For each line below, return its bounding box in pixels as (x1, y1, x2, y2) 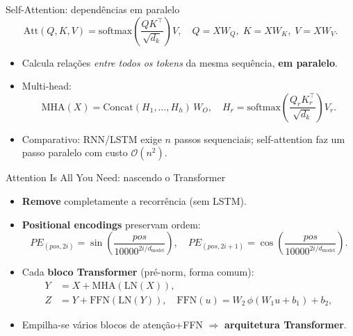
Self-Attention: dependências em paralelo (6, 2, 180, 16)
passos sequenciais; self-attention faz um (174, 131, 345, 146)
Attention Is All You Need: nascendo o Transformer (6, 170, 226, 185)
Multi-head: (22, 78, 72, 93)
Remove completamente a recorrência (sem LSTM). (22, 193, 247, 208)
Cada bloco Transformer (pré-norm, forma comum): (22, 264, 254, 279)
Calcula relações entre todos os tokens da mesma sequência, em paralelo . (22, 55, 338, 69)
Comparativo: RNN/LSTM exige (22, 131, 162, 146)
